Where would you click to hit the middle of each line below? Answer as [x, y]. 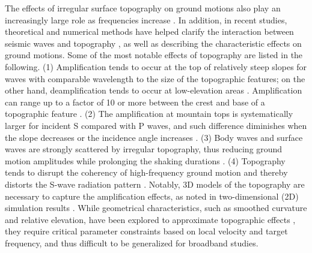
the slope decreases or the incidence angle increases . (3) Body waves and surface [154, 137]
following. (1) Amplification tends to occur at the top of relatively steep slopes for [156, 66]
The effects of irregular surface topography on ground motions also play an [143, 8]
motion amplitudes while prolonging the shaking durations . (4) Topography [145, 160]
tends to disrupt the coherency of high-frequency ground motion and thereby [146, 172]
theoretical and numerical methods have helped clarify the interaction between [149, 31]
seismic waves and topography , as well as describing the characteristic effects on [153, 43]
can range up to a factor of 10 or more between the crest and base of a [135, 102]
